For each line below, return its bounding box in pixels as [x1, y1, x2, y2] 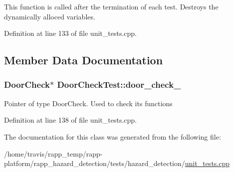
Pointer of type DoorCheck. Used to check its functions [4, 98, 173, 108]
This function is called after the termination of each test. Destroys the [4, 1, 219, 11]
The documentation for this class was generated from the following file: [4, 131, 221, 142]
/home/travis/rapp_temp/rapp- [4, 148, 103, 159]
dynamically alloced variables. [4, 11, 95, 21]
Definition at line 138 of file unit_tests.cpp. [4, 115, 137, 125]
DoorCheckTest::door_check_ [57, 78, 181, 91]
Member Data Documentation [4, 52, 163, 68]
